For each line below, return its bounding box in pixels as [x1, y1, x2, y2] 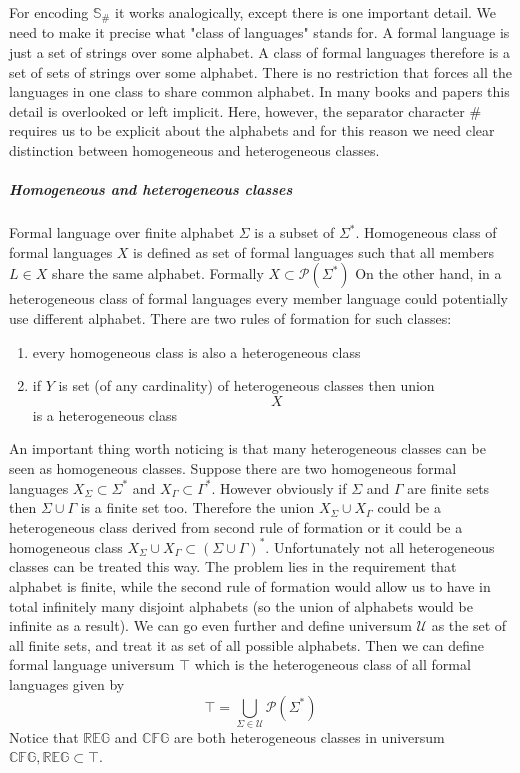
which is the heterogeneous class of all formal [194, 654, 471, 675]
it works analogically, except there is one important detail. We [115, 2, 497, 22]
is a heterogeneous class [32, 404, 177, 425]
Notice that [9, 726, 79, 747]
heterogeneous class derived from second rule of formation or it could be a [9, 516, 463, 537]
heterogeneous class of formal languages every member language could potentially [9, 288, 508, 309]
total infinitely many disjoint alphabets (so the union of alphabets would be [9, 595, 473, 616]
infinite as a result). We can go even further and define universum [9, 615, 412, 636]
